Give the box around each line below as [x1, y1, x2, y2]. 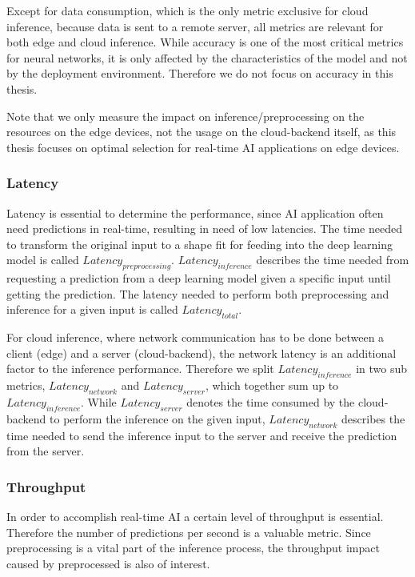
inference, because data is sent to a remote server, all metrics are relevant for [6, 18, 384, 34]
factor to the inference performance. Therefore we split [6, 360, 274, 377]
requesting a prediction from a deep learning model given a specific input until [6, 270, 391, 286]
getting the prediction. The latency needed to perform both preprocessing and [6, 285, 389, 302]
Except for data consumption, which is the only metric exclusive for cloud [6, 2, 369, 18]
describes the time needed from [256, 251, 409, 268]
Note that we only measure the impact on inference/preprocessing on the [6, 107, 365, 124]
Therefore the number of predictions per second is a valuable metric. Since [6, 523, 371, 540]
